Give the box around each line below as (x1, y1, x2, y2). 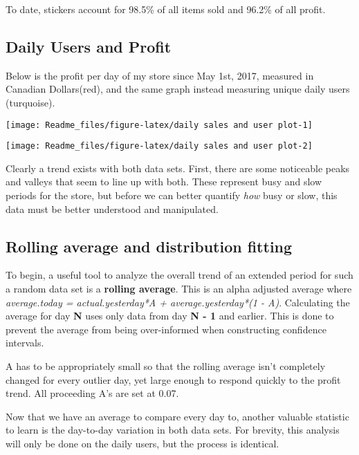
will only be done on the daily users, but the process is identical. (6, 436, 279, 450)
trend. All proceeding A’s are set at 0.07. (6, 386, 179, 400)
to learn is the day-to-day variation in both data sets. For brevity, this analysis (6, 423, 340, 437)
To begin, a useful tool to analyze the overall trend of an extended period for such (6, 268, 353, 282)
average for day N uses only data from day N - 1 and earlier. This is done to (6, 308, 334, 323)
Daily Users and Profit (6, 35, 172, 57)
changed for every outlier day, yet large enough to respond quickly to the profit (6, 372, 341, 387)
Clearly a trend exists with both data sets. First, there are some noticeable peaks (6, 160, 350, 175)
